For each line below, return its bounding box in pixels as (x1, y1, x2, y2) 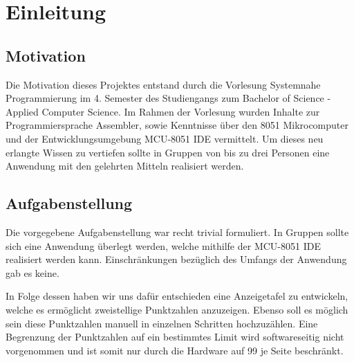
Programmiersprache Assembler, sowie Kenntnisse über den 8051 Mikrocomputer (6, 118, 349, 132)
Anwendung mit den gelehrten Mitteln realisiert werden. (6, 159, 244, 173)
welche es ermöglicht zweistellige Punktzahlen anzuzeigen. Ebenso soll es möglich (6, 302, 348, 316)
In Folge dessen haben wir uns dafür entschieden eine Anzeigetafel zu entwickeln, (6, 289, 348, 303)
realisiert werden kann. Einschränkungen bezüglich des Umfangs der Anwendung (6, 252, 347, 266)
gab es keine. (6, 265, 59, 280)
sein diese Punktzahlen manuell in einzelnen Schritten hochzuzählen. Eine (6, 316, 318, 330)
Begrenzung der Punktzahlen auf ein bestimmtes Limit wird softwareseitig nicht (6, 329, 344, 344)
